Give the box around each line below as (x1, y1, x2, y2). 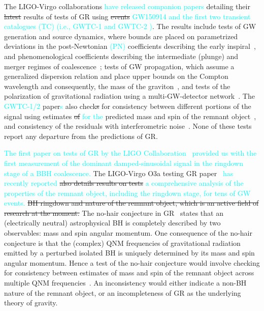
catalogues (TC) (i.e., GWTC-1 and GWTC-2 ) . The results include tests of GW (4, 21, 256, 32)
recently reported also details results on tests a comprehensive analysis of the (4, 178, 244, 188)
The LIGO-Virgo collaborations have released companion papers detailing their (4, 1, 250, 11)
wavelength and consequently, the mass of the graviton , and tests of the (4, 80, 230, 91)
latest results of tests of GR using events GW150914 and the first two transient (4, 11, 251, 21)
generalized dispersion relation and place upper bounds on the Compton (4, 71, 228, 81)
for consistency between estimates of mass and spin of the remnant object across (4, 267, 254, 278)
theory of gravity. (4, 297, 58, 308)
